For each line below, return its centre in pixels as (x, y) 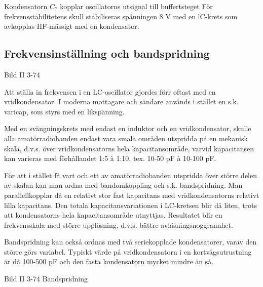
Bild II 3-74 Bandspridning (46, 279)
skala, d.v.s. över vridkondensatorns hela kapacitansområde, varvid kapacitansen (129, 148)
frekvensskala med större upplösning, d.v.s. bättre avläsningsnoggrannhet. (119, 224)
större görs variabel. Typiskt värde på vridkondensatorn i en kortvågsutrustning (128, 251)
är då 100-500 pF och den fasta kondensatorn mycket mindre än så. (109, 261)
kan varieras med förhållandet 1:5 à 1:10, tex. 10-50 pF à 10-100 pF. (110, 158)
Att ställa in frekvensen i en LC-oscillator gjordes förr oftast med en (110, 91)
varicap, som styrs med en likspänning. (64, 111)
